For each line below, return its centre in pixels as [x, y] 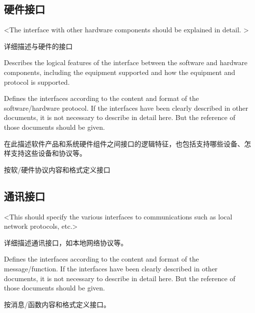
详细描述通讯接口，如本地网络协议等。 [66, 242]
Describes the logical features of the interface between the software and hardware [126, 62]
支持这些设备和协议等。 [48, 153]
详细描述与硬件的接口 [38, 46]
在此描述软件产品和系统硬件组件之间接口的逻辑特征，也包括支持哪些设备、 [124, 143]
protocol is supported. [37, 82]
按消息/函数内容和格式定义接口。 [57, 304]
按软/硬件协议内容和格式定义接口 [57, 169]
